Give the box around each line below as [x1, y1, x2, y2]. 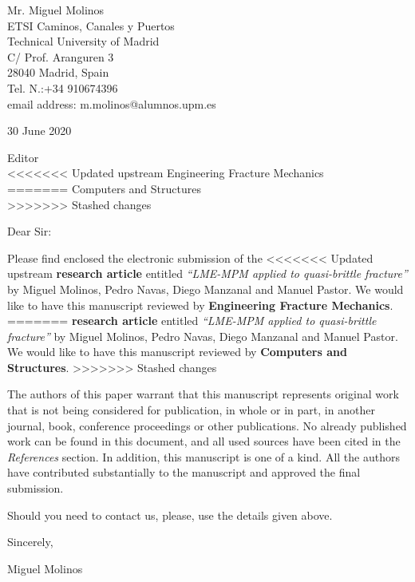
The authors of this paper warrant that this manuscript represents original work [7, 386, 399, 402]
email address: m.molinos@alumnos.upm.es [7, 95, 216, 112]
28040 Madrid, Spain [7, 64, 109, 81]
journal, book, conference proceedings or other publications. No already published [7, 417, 407, 434]
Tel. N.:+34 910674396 [7, 79, 118, 96]
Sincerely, [7, 533, 53, 550]
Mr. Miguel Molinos [7, 2, 105, 18]
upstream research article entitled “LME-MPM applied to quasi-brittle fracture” [7, 265, 408, 282]
